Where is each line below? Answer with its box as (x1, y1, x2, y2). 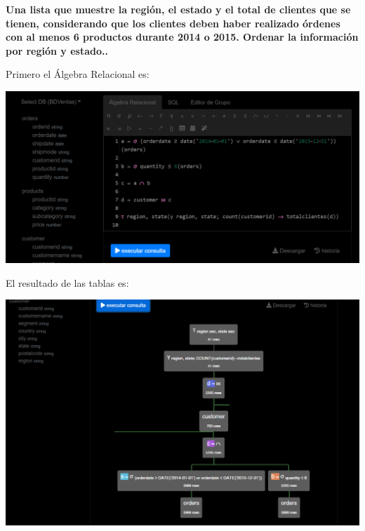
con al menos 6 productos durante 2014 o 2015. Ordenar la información (6, 29, 359, 44)
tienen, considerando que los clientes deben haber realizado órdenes (6, 15, 340, 30)
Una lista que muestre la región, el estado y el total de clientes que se (6, 2, 351, 16)
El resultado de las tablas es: (6, 275, 129, 290)
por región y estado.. (6, 43, 108, 58)
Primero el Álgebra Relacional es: (6, 67, 150, 81)
